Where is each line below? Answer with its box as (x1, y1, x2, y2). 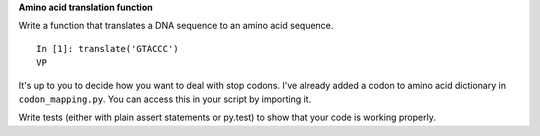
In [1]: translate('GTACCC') (36, 43, 179, 54)
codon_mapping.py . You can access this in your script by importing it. (18, 93, 312, 105)
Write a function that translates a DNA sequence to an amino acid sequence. (18, 20, 334, 32)
